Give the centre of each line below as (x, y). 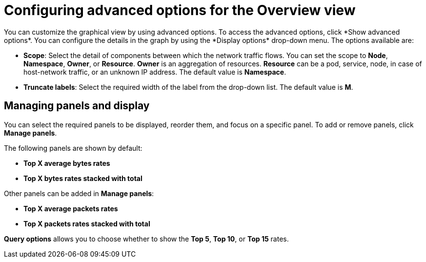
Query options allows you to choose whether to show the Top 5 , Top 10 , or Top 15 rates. (146, 239)
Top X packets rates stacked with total (87, 223)
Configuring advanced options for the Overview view (180, 10)
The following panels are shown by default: (73, 148)
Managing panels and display (77, 106)
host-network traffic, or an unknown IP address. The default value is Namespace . (155, 72)
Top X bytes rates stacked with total (83, 178)
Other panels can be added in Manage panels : (79, 193)
